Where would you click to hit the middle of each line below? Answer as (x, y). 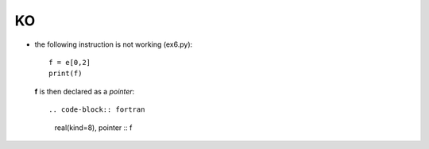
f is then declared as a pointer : (85, 91)
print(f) (66, 74)
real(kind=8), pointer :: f (93, 128)
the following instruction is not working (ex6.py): (114, 44)
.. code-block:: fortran (97, 110)
